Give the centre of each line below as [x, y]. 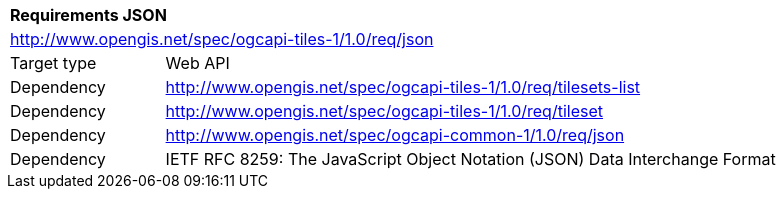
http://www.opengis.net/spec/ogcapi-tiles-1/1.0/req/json [222, 39]
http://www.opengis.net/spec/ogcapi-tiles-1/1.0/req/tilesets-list [403, 87]
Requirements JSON [88, 15]
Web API [197, 63]
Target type [53, 63]
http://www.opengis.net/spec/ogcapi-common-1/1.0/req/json [395, 135]
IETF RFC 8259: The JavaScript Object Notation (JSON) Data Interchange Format [470, 159]
